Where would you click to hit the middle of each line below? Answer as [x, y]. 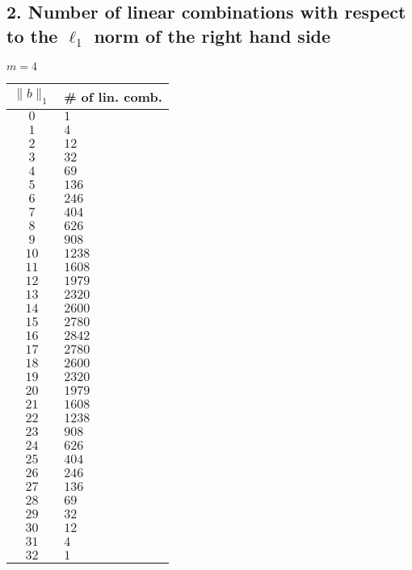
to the [32, 35]
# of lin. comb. [113, 96]
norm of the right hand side [212, 35]
